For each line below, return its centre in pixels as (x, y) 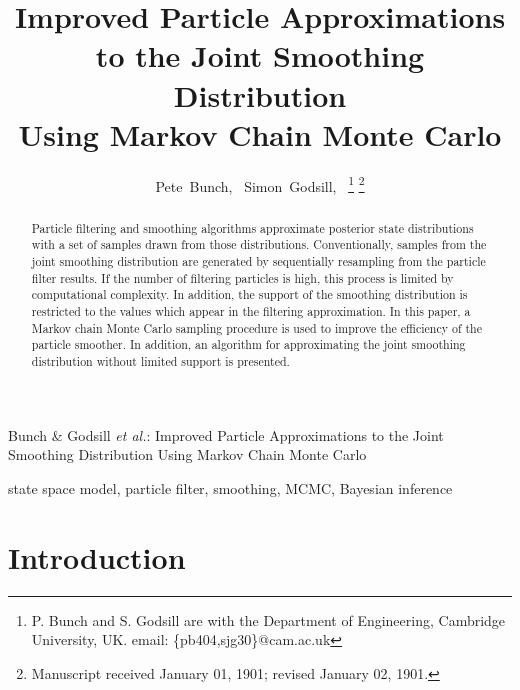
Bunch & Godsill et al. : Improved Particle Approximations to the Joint (226, 434)
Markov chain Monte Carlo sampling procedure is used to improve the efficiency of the (256, 327)
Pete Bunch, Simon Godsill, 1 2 (260, 184)
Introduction (97, 556)
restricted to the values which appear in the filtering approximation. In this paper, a (251, 311)
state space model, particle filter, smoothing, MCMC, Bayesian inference (230, 487)
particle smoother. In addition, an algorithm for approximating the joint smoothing (248, 344)
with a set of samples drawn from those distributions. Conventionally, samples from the (259, 244)
